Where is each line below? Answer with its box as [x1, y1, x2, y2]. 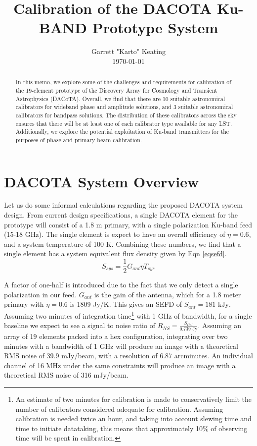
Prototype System [92, 17, 218, 38]
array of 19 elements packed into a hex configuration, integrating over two [4, 331, 228, 341]
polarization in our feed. [4, 289, 77, 299]
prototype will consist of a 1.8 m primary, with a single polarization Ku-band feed [4, 219, 253, 229]
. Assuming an [198, 320, 242, 331]
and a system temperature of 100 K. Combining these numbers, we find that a [4, 238, 241, 249]
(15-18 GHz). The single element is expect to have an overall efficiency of [4, 229, 225, 239]
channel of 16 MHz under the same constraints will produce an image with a [4, 360, 236, 370]
